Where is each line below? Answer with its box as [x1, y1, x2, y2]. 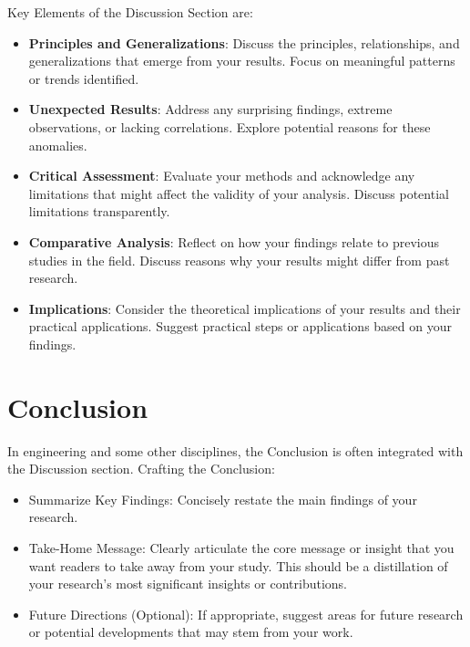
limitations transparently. [28, 202, 170, 221]
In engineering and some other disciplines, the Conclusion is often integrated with [7, 441, 464, 460]
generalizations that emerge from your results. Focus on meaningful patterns [28, 51, 455, 70]
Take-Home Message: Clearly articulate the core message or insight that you [28, 538, 455, 557]
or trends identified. [28, 68, 139, 88]
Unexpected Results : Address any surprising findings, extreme [28, 99, 393, 119]
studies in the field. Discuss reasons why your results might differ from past [28, 250, 450, 269]
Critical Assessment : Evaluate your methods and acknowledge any [28, 166, 415, 185]
